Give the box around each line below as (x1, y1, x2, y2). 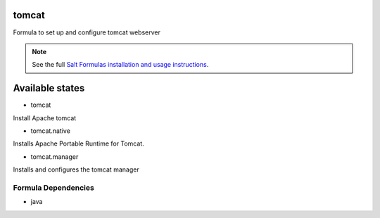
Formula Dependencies (13, 183, 94, 193)
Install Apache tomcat (13, 113, 77, 122)
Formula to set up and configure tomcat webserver (13, 28, 161, 37)
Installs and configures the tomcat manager (13, 165, 140, 174)
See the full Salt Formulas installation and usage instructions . (32, 60, 209, 69)
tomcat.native (30, 127, 70, 135)
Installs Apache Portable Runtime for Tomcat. (13, 139, 144, 148)
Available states (13, 82, 85, 94)
